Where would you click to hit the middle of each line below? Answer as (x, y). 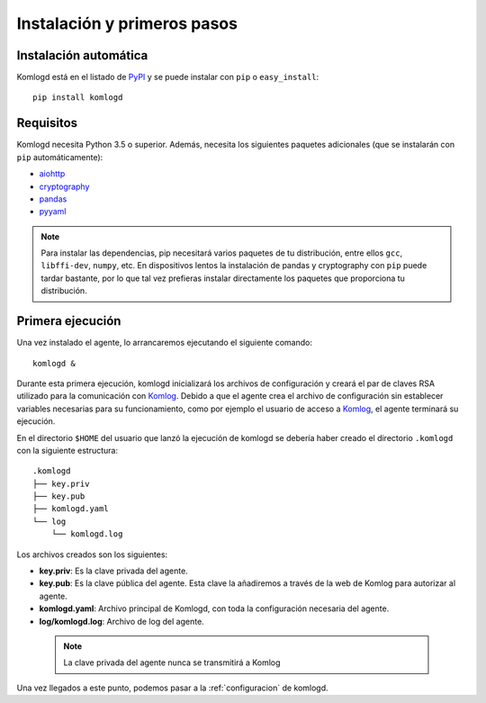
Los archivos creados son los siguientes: (92, 554)
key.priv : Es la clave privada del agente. (113, 571)
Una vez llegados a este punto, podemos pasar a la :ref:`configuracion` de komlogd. (172, 688)
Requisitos (47, 123)
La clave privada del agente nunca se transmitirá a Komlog (172, 662)
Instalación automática (82, 55)
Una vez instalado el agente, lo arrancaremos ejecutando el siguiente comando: (164, 343)
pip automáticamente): (60, 157)
